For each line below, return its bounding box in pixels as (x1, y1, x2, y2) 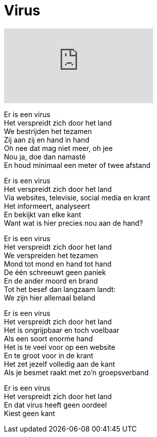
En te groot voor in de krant (4, 351, 93, 360)
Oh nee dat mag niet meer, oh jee (4, 144, 113, 152)
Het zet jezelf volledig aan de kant (4, 359, 115, 368)
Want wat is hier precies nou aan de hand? (4, 218, 143, 227)
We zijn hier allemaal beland (4, 293, 95, 302)
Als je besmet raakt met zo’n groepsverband (4, 368, 149, 377)
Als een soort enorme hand (4, 334, 93, 343)
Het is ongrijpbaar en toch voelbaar (4, 325, 120, 334)
